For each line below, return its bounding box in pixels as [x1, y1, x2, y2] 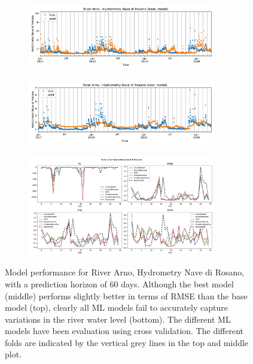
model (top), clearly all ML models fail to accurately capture [5, 301, 228, 314]
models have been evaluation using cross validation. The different [5, 324, 243, 337]
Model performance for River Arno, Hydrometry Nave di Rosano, [5, 266, 245, 278]
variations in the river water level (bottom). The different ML [5, 313, 231, 325]
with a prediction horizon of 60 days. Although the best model [5, 277, 234, 290]
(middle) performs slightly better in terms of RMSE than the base [5, 289, 248, 302]
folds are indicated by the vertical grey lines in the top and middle [5, 336, 249, 348]
